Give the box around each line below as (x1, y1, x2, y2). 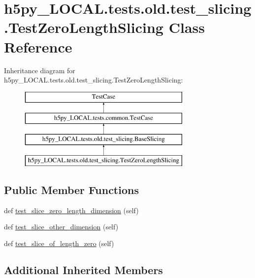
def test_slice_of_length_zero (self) (4, 238, 114, 248)
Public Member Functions (4, 182, 139, 197)
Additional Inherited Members (4, 262, 163, 277)
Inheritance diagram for (4, 65, 75, 75)
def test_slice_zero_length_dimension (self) (4, 205, 139, 215)
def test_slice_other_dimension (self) (4, 222, 119, 232)
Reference (4, 36, 72, 56)
